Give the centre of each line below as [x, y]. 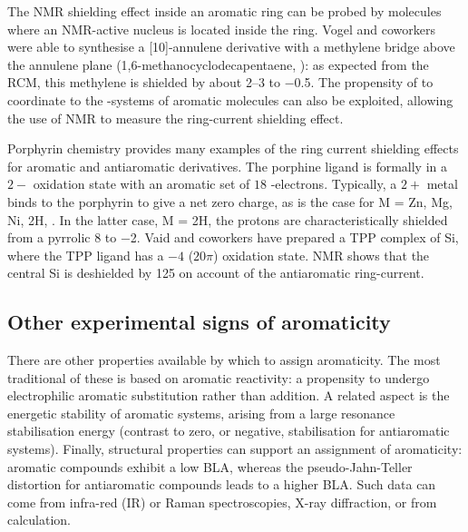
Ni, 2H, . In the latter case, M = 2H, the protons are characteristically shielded [228, 219]
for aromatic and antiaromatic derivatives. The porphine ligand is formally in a [227, 166]
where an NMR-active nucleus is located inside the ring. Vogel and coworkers [221, 29]
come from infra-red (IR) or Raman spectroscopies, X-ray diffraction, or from [222, 502]
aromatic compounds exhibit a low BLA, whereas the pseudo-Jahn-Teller [210, 466]
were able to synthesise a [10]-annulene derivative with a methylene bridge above [231, 47]
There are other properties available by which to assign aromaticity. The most [224, 360]
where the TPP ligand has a [86, 255]
